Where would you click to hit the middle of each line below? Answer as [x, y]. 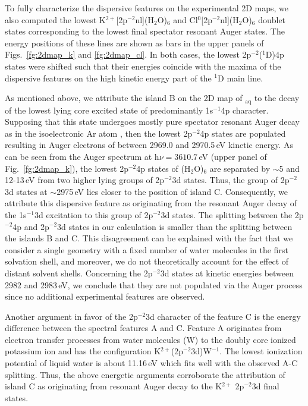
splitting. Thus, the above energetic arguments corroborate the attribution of [145, 374]
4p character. [245, 110]
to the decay [277, 98]
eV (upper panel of [233, 156]
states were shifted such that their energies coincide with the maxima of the [143, 66]
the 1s [16, 214]
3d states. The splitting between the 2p [232, 214]
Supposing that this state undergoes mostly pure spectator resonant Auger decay [152, 122]
